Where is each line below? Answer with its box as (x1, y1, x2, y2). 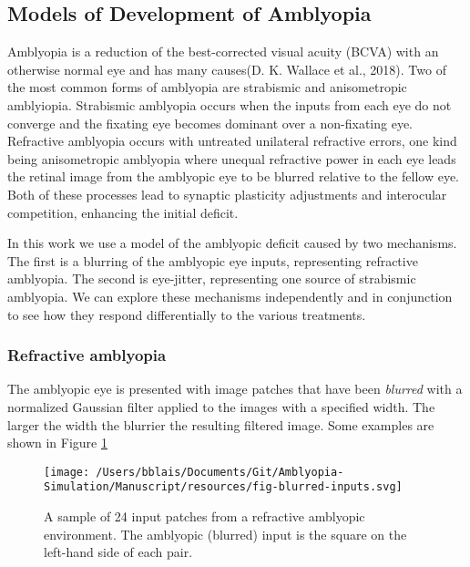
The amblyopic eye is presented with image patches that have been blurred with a (7, 379, 463, 398)
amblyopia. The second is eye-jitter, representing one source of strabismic (7, 269, 416, 288)
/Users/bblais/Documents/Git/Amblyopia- (96, 465, 344, 479)
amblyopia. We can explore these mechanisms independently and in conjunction (7, 286, 453, 305)
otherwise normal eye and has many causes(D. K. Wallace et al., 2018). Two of (7, 59, 446, 78)
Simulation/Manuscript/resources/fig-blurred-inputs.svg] (44, 480, 403, 494)
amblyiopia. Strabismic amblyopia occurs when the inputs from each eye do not (7, 95, 452, 114)
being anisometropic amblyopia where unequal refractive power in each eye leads (7, 149, 456, 168)
